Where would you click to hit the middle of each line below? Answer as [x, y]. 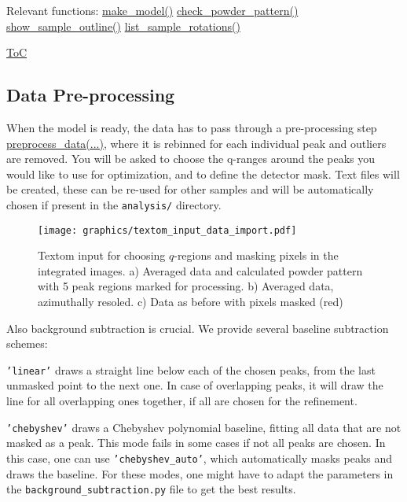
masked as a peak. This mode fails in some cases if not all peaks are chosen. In [196, 443]
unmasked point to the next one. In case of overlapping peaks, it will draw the [195, 385]
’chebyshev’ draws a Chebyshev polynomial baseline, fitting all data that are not [204, 427]
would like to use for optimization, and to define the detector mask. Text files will [203, 173]
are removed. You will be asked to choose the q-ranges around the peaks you [191, 159]
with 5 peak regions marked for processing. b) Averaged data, [186, 286]
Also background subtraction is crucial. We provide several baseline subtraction [198, 328]
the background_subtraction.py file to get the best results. [151, 489]
